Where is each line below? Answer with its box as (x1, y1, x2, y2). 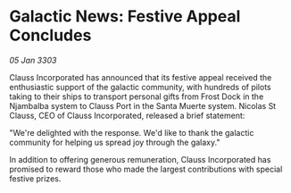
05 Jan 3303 (9, 55, 57, 65)
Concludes (9, 25, 92, 46)
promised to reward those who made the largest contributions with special (9, 164, 283, 174)
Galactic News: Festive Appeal (9, 6, 241, 27)
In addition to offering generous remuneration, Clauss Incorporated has (9, 154, 271, 164)
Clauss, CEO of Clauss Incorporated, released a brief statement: (9, 110, 245, 121)
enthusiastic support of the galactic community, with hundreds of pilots (9, 81, 271, 92)
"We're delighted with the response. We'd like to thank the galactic (9, 127, 254, 138)
